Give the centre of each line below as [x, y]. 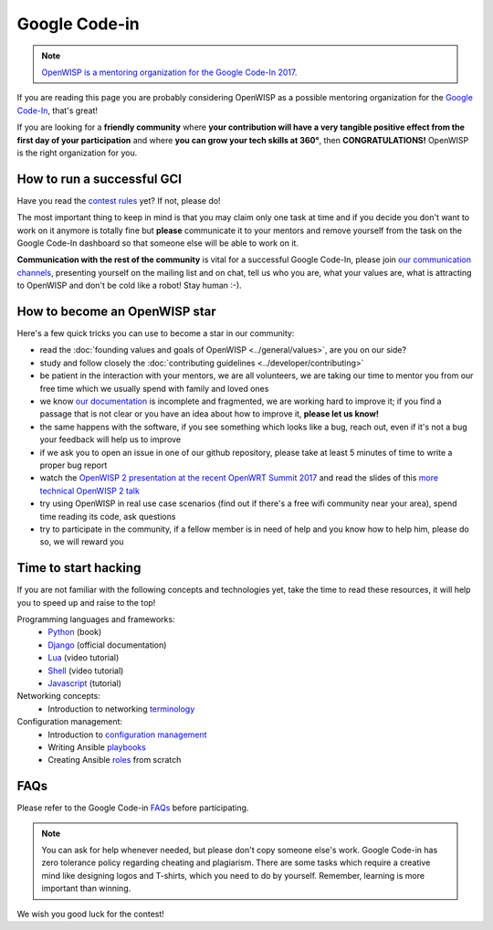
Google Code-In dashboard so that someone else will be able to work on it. [157, 243]
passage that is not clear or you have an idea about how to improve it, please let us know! [209, 414]
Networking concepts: [58, 696]
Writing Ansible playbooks [97, 747]
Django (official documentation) [107, 645]
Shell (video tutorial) [86, 671]
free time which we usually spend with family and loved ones [154, 388]
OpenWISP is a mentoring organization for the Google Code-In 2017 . [169, 72]
